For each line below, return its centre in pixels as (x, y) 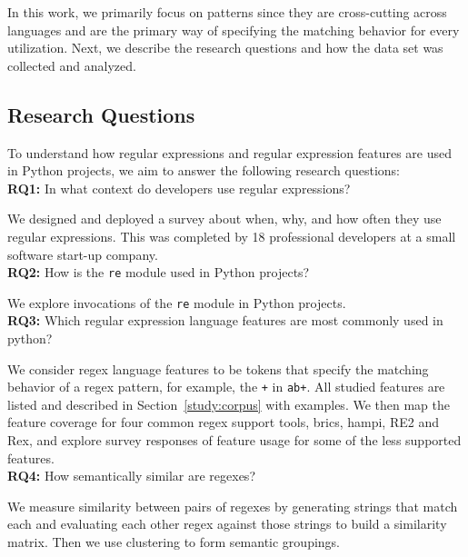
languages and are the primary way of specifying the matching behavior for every (234, 30)
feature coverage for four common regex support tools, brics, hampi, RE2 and (223, 422)
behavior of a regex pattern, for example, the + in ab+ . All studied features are (226, 387)
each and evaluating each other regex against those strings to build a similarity (227, 524)
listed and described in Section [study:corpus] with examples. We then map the (229, 404)
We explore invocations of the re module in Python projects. (177, 302)
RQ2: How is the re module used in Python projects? (159, 272)
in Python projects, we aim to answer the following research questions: (204, 170)
